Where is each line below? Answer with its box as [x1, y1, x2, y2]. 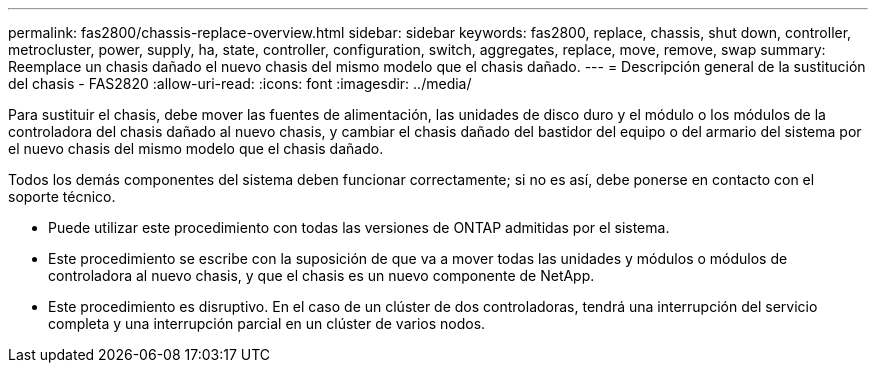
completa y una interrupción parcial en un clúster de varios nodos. [48, 315, 486, 332]
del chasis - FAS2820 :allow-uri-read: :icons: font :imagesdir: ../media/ [8, 75, 472, 92]
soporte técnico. [8, 188, 116, 205]
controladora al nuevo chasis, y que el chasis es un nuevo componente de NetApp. [48, 267, 595, 284]
